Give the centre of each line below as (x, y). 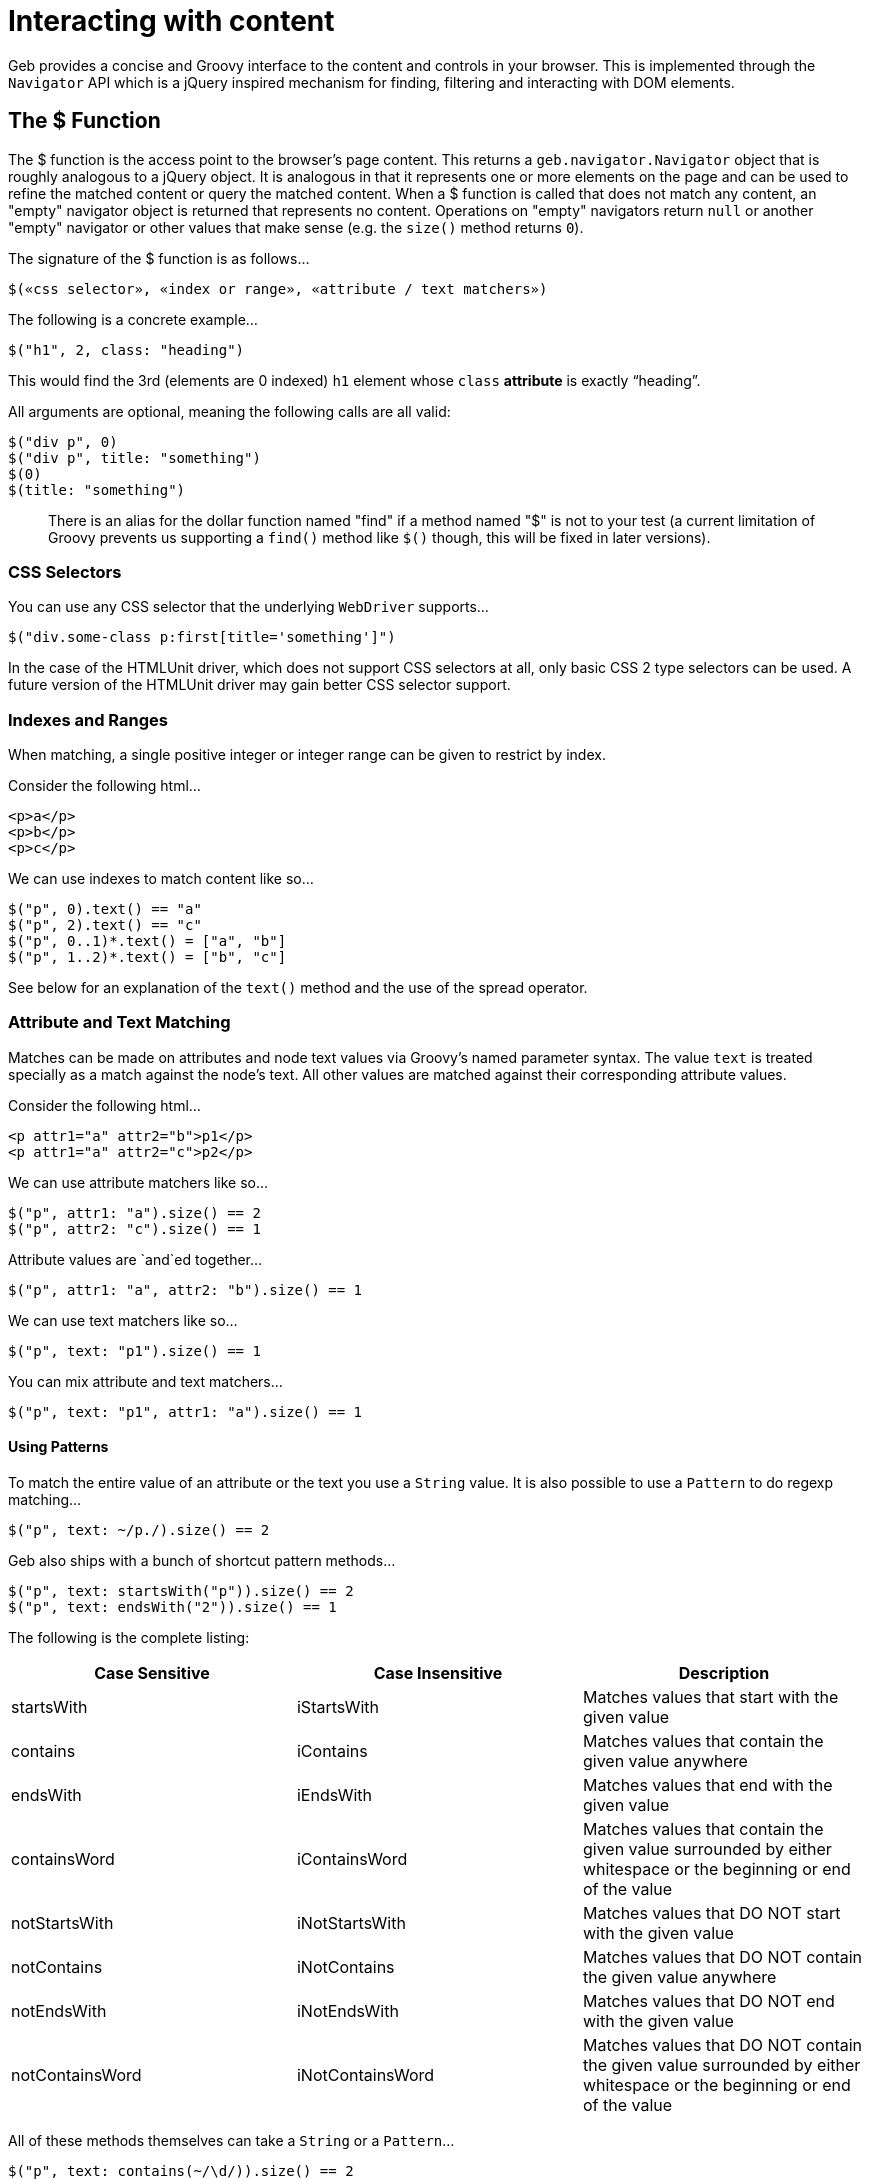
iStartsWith (338, 1707)
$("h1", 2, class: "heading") (126, 349)
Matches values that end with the (707, 1785)
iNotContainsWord (365, 2075)
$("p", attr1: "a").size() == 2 (134, 1212)
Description (724, 1673)
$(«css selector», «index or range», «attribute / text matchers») (278, 288)
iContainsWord (352, 1859)
